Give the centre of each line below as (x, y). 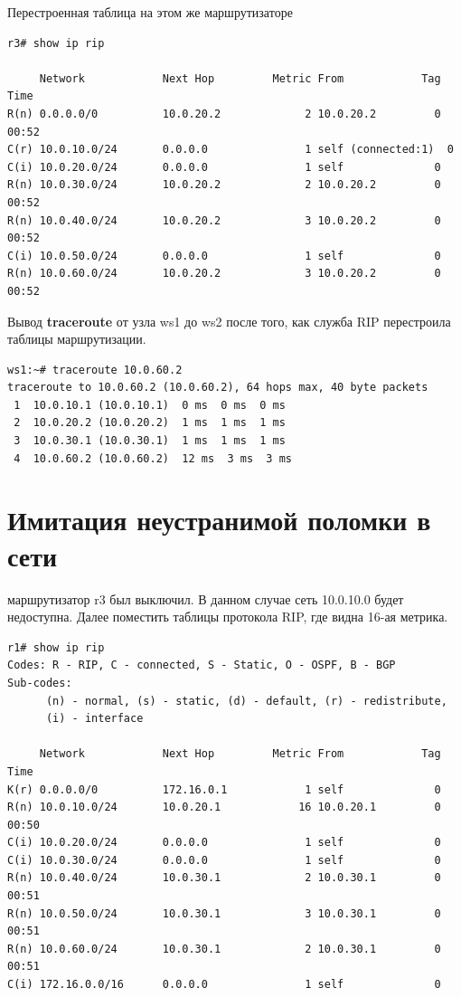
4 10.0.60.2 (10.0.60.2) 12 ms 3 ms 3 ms (153, 458)
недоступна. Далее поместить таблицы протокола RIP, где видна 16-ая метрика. (228, 617)
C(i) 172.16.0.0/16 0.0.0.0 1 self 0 (224, 985)
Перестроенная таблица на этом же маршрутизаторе (150, 12)
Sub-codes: (40, 683)
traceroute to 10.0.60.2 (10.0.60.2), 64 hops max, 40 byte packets (218, 388)
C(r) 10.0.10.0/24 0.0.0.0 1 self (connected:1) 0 (230, 150)
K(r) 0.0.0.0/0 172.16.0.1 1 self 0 (224, 789)
